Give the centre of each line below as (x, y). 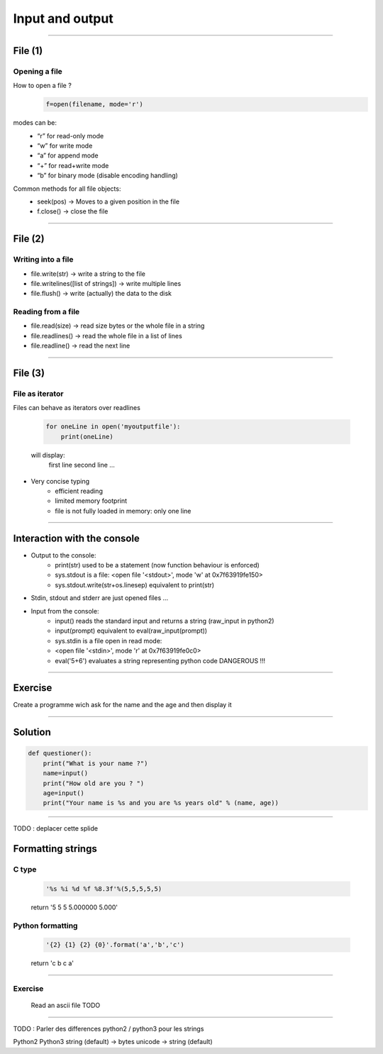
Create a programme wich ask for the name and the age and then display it (122, 705)
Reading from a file (46, 312)
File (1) (28, 51)
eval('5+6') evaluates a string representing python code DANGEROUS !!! (160, 660)
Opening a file (38, 71)
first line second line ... (82, 465)
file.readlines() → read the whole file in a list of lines (106, 335)
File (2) (29, 239)
